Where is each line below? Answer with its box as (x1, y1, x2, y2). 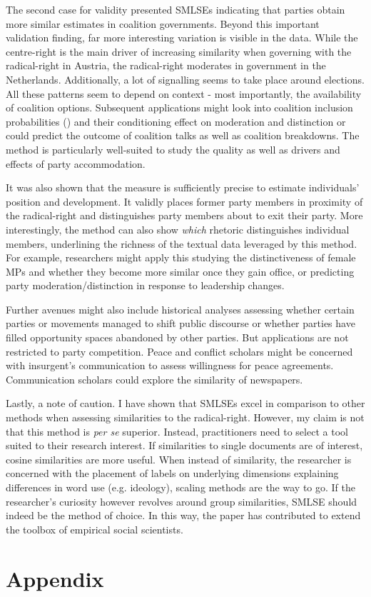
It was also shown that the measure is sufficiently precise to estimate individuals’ (6, 180, 360, 195)
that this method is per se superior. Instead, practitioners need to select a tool (6, 423, 348, 438)
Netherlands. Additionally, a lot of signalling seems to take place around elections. (6, 71, 365, 86)
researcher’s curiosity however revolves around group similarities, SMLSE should (6, 493, 357, 508)
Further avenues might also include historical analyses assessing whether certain (6, 301, 355, 316)
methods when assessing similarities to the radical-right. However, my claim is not (6, 410, 365, 425)
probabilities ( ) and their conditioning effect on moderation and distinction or (6, 114, 346, 129)
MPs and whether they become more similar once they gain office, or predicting (6, 264, 355, 279)
